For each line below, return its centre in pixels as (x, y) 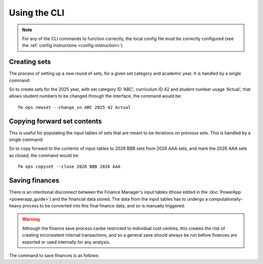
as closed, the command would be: (44, 155)
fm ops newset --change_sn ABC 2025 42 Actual (74, 107)
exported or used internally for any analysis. (66, 242)
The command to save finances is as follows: (54, 255)
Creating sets (30, 62)
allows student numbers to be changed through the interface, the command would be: (95, 96)
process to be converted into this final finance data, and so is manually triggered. (103, 205)
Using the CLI (37, 13)
